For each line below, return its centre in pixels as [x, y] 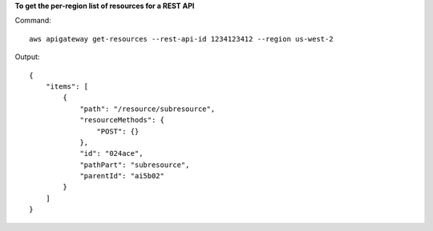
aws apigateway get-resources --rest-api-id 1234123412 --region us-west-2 [181, 39]
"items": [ [67, 86]
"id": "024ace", [111, 153]
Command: [33, 21]
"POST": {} [118, 131]
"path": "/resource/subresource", [148, 109]
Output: [27, 57]
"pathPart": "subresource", [135, 165]
